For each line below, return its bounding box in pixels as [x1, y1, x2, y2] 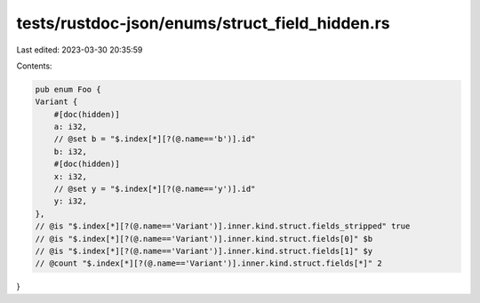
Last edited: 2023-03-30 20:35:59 [16, 44, 143, 55]
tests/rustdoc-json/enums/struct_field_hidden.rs [16, 13, 390, 33]
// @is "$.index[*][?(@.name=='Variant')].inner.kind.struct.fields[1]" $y [35, 246, 373, 256]
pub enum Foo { [35, 84, 101, 94]
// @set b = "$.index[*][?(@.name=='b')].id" [53, 134, 256, 144]
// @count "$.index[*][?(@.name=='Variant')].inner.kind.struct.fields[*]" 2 [35, 259, 382, 268]
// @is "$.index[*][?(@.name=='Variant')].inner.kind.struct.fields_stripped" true [35, 221, 411, 231]
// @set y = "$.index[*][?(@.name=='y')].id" [53, 184, 256, 195]
